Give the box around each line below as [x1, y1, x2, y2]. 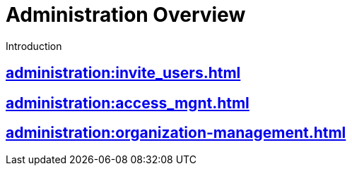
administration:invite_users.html [6, 64, 241, 82]
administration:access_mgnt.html [6, 94, 250, 112]
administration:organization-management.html [6, 124, 346, 142]
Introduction [6, 39, 62, 52]
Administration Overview [6, 3, 246, 27]
